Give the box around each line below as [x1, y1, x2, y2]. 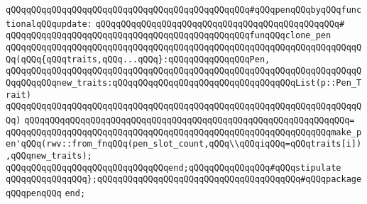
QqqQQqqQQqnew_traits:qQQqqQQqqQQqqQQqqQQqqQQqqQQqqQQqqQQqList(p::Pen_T [6, 77, 362, 88]
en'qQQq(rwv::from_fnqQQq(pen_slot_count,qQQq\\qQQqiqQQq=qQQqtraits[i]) [6, 139, 362, 149]
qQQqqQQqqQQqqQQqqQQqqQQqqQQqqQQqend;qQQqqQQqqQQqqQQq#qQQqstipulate [6, 162, 341, 173]
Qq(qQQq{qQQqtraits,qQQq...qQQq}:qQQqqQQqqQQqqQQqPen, [6, 54, 270, 64]
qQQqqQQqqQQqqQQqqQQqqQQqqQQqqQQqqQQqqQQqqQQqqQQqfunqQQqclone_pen [6, 30, 332, 41]
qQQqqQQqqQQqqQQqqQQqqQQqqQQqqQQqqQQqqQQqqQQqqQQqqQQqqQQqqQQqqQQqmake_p [6, 127, 362, 137]
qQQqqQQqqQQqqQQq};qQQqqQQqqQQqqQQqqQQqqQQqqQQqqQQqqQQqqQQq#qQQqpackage [6, 174, 362, 185]
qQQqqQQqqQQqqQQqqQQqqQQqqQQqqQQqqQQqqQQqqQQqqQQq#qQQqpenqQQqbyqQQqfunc [6, 5, 362, 15]
